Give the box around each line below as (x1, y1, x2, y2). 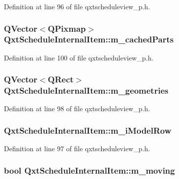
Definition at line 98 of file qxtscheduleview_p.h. (4, 103, 150, 114)
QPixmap (47, 22, 86, 34)
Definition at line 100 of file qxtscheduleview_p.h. (4, 52, 154, 62)
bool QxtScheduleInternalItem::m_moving (4, 164, 175, 176)
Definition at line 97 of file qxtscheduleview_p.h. (4, 143, 150, 154)
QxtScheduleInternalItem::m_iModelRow (4, 124, 172, 136)
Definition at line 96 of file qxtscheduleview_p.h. (4, 1, 150, 11)
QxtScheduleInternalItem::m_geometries (4, 84, 169, 97)
